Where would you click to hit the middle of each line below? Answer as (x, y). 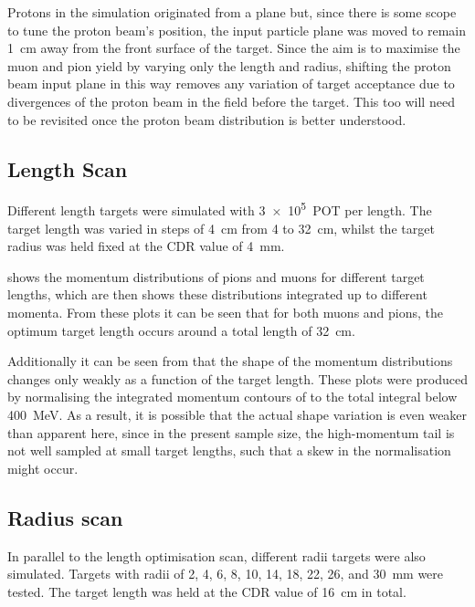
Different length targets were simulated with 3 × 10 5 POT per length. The (220, 209)
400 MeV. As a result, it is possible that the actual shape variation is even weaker (237, 414)
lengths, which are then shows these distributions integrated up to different (217, 294)
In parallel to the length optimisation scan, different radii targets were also (216, 555)
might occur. (43, 468)
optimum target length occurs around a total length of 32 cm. (181, 330)
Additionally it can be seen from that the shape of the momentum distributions (230, 361)
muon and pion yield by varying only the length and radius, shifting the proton (229, 65)
